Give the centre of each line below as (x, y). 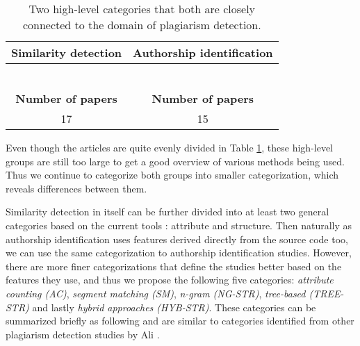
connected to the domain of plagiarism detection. (142, 25)
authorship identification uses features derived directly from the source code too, (177, 239)
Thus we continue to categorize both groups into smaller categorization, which (172, 175)
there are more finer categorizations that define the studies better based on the (174, 266)
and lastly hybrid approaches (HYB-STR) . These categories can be (174, 307)
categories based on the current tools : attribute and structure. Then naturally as (179, 225)
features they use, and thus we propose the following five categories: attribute (170, 280)
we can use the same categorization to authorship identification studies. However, (179, 253)
